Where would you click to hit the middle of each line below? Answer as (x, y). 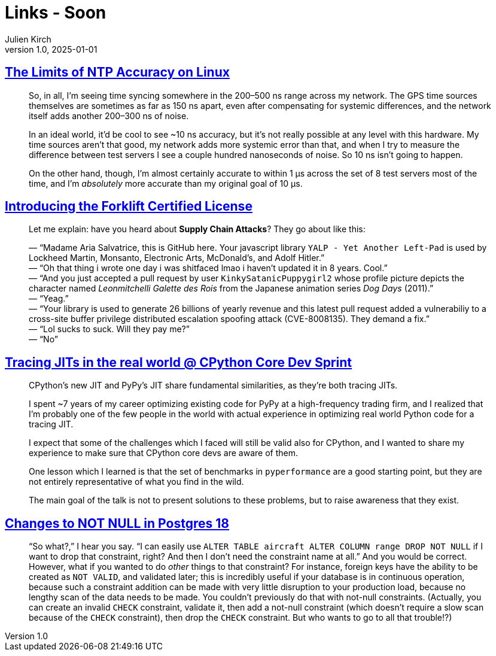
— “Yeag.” (49, 299)
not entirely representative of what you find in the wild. (136, 482)
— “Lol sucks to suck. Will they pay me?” (109, 329)
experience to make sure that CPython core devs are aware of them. (164, 453)
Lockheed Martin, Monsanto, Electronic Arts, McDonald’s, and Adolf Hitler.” (177, 258)
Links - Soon (56, 13)
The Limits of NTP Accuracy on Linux (117, 72)
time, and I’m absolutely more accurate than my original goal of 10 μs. (166, 183)
